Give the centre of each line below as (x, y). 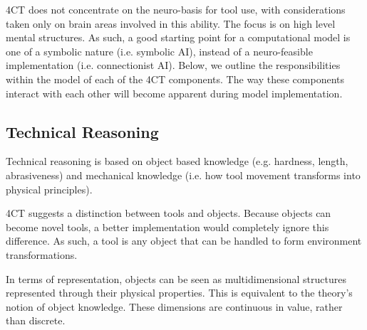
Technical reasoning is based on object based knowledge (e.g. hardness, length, (177, 161)
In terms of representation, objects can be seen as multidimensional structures (176, 278)
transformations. (42, 254)
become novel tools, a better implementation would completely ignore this (167, 227)
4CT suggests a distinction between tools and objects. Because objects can (169, 213)
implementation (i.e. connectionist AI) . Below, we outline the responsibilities (173, 65)
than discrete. (36, 320)
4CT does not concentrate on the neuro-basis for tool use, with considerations (176, 9)
